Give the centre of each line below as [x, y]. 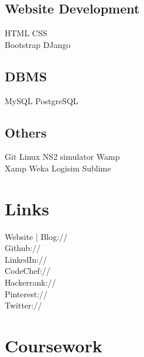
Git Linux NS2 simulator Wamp [62, 157]
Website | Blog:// [36, 236]
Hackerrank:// [30, 282]
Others [26, 132]
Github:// [23, 248]
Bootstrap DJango [38, 44]
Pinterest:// [26, 294]
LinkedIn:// [26, 259]
